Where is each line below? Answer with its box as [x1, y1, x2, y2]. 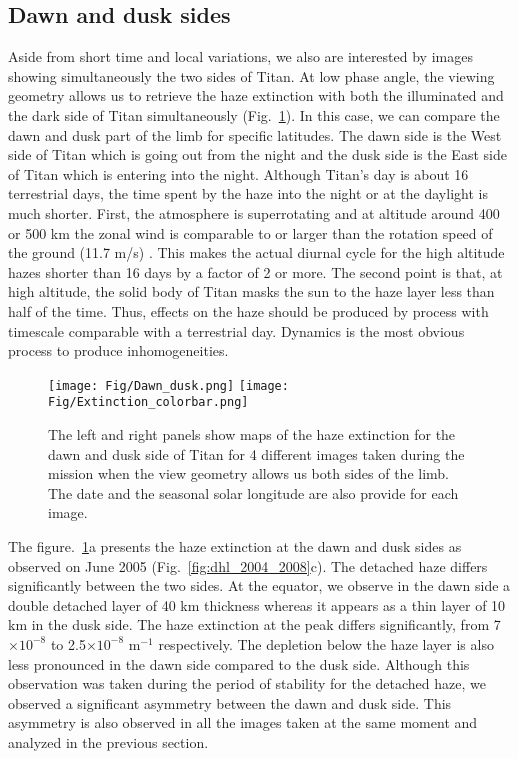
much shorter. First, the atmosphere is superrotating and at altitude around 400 [8, 202, 500, 223]
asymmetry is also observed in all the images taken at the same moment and [8, 712, 478, 733]
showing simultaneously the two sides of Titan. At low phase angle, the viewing [8, 65, 495, 86]
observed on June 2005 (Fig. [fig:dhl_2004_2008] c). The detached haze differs [8, 555, 488, 576]
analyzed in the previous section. [8, 731, 209, 752]
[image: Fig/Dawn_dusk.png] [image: [48, 378, 289, 393]
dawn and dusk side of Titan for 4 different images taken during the [48, 443, 465, 464]
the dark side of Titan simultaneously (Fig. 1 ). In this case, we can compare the [8, 104, 500, 125]
